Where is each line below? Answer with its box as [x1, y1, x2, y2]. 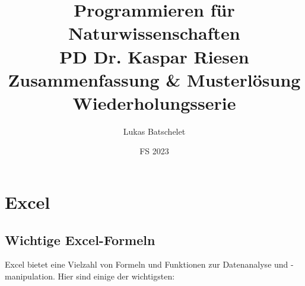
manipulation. [5, 270, 55, 282]
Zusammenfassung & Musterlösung [8, 67, 301, 91]
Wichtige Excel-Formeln [5, 230, 155, 249]
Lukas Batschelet [123, 125, 186, 137]
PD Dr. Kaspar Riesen [59, 44, 249, 68]
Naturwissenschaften [68, 21, 240, 45]
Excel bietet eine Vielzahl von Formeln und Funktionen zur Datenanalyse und [5, 258, 288, 271]
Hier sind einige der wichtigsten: [58, 270, 175, 282]
